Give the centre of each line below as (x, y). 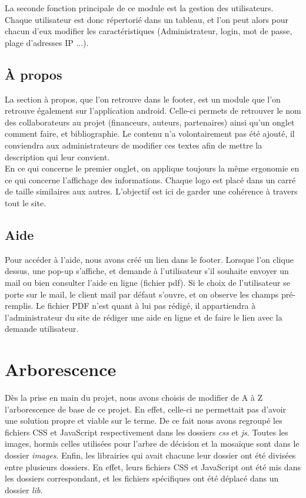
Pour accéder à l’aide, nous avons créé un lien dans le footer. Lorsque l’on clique (149, 259)
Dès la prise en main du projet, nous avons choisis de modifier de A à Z (134, 397)
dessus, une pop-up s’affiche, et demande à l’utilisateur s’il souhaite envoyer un (147, 271)
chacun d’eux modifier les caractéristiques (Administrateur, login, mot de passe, (149, 31)
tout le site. (26, 202)
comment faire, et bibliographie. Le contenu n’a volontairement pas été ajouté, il (150, 133)
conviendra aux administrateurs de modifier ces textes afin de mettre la (134, 145)
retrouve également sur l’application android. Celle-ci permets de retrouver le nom (153, 111)
